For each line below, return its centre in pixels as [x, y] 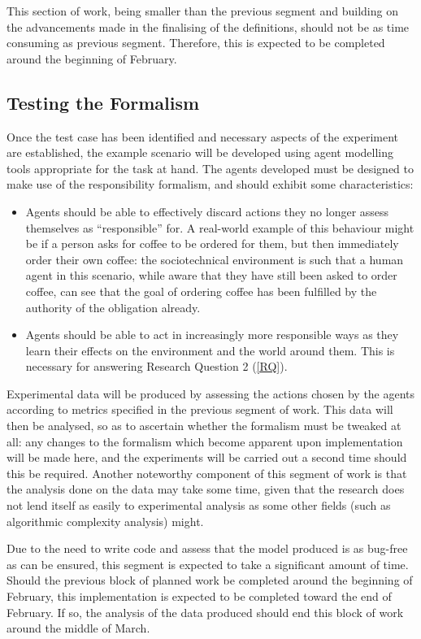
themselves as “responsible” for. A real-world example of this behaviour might [220, 227]
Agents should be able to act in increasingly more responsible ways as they [212, 335]
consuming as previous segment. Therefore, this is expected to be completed [196, 43]
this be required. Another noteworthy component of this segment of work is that [207, 473]
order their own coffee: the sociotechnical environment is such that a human [215, 259]
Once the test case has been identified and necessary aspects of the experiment [202, 136]
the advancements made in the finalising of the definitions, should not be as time [208, 26]
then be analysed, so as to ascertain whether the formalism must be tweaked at [204, 426]
